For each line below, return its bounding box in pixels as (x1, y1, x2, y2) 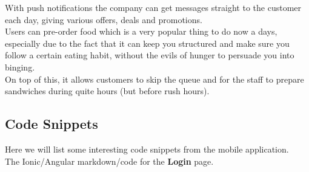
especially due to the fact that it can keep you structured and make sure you (5, 36, 290, 49)
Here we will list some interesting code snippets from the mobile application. (5, 142, 289, 155)
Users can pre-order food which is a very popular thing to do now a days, (5, 25, 277, 38)
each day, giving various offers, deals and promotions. (5, 13, 202, 26)
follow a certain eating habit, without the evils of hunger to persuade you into (5, 49, 294, 61)
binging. (5, 60, 35, 73)
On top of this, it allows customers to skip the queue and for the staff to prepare (5, 72, 304, 85)
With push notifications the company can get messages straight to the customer (5, 1, 302, 13)
